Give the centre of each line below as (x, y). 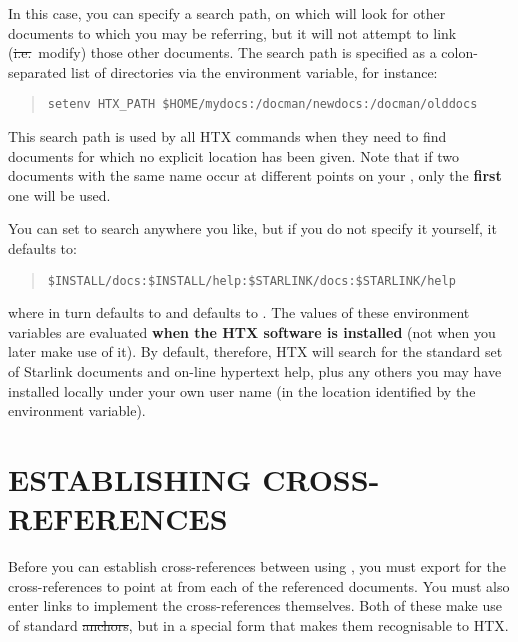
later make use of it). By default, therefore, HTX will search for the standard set (255, 351)
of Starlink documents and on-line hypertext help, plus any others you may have (255, 371)
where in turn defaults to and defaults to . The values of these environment (239, 312)
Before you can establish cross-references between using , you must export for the (257, 566)
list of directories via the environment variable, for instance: (254, 71)
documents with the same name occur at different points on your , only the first (255, 175)
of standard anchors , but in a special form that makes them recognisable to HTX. (258, 624)
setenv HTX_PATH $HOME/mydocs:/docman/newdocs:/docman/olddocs (262, 104)
